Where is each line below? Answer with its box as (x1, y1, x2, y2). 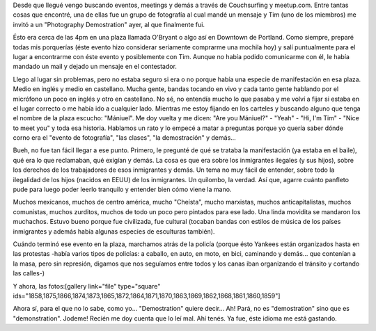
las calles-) (13, 269, 45, 277)
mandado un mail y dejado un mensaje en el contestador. (13, 63, 178, 71)
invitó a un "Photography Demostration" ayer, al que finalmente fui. (13, 20, 205, 29)
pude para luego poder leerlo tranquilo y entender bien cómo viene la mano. (13, 185, 232, 194)
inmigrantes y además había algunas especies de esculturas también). (13, 227, 215, 236)
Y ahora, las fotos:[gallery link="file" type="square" (13, 282, 161, 290)
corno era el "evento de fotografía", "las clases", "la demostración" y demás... (13, 134, 236, 142)
